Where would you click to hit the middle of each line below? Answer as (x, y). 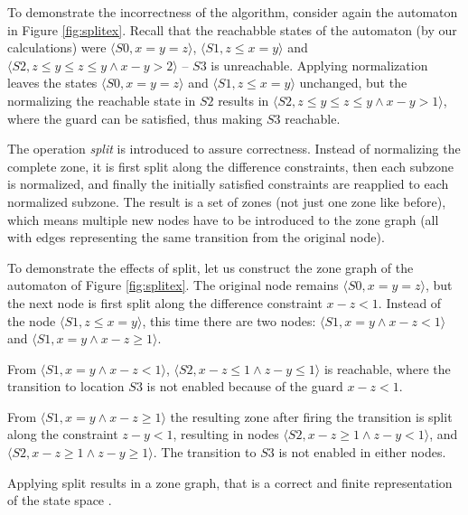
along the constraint (63, 434)
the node (32, 320)
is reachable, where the (387, 368)
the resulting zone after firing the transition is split (311, 416)
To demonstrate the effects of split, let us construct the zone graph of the (211, 267)
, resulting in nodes (226, 434)
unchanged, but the (353, 83)
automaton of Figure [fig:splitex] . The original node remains (173, 285)
